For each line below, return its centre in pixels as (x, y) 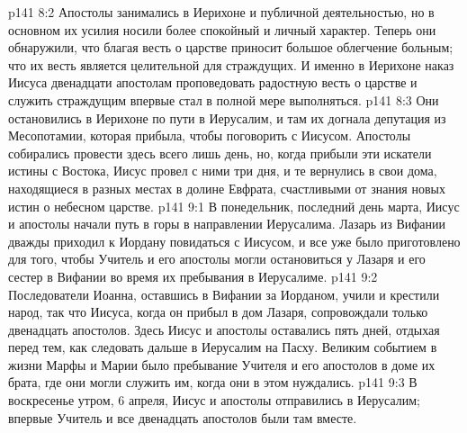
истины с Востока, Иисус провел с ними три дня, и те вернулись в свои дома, (223, 171)
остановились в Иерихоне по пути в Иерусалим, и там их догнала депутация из (227, 117)
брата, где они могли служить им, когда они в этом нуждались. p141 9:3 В (213, 382)
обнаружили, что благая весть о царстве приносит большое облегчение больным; (231, 47)
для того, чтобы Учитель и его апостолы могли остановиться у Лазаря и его (217, 259)
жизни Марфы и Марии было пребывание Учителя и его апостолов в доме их (222, 364)
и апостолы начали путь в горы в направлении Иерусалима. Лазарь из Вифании (227, 224)
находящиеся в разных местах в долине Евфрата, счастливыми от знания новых (227, 188)
